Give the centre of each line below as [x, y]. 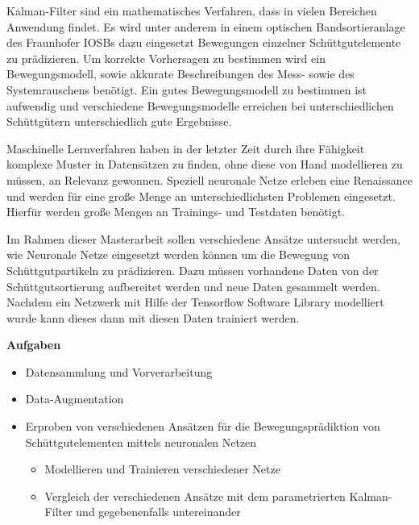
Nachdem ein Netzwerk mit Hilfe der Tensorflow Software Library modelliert [195, 302]
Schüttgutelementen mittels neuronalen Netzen [141, 442]
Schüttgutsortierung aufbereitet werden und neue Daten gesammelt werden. [193, 286]
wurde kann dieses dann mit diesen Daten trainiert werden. [153, 317]
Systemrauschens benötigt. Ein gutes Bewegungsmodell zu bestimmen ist [187, 89]
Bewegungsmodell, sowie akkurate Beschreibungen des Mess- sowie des [180, 74]
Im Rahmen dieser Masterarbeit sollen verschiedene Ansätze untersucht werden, [203, 238]
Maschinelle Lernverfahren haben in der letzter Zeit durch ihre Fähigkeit [186, 148]
